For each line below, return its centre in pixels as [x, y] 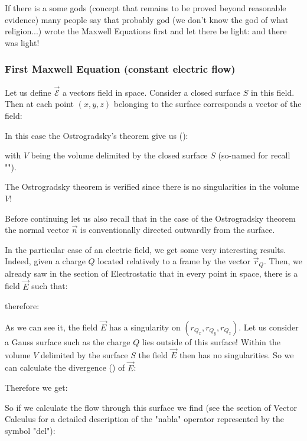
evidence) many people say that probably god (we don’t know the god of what [147, 19]
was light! [22, 42]
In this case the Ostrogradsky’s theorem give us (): [97, 135]
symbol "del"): [30, 431]
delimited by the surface [84, 354]
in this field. [272, 92]
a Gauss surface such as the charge [68, 342]
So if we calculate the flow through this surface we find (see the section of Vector [151, 407]
